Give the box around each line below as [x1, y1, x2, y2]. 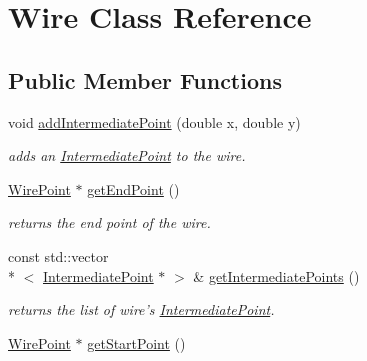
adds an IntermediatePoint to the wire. [8, 145, 246, 166]
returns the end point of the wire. [8, 212, 211, 233]
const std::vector [8, 245, 109, 266]
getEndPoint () [87, 178, 180, 199]
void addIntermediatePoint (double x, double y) [8, 111, 301, 132]
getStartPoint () [87, 332, 186, 353]
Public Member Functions [8, 64, 282, 95]
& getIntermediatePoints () [193, 265, 360, 286]
